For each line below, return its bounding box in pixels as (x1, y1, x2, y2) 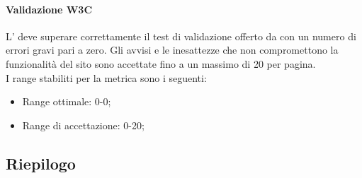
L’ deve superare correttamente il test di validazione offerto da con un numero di (6, 28, 356, 43)
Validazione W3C (6, 1, 93, 16)
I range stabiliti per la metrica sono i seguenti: (6, 70, 207, 85)
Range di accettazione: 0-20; (22, 117, 145, 132)
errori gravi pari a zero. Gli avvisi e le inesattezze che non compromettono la (6, 42, 339, 57)
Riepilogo (6, 152, 76, 174)
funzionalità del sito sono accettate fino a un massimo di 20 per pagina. (6, 56, 316, 71)
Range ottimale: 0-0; (22, 94, 111, 109)
